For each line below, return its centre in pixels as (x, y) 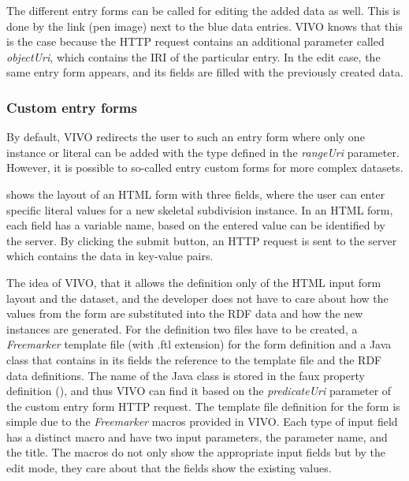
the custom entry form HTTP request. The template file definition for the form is (203, 406)
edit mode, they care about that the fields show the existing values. (169, 468)
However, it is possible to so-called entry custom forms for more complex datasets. (205, 168)
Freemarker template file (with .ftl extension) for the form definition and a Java (199, 344)
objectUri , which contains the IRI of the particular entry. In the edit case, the (193, 56)
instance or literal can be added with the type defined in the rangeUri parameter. (203, 152)
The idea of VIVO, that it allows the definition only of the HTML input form (194, 282)
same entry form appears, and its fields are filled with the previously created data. (205, 72)
